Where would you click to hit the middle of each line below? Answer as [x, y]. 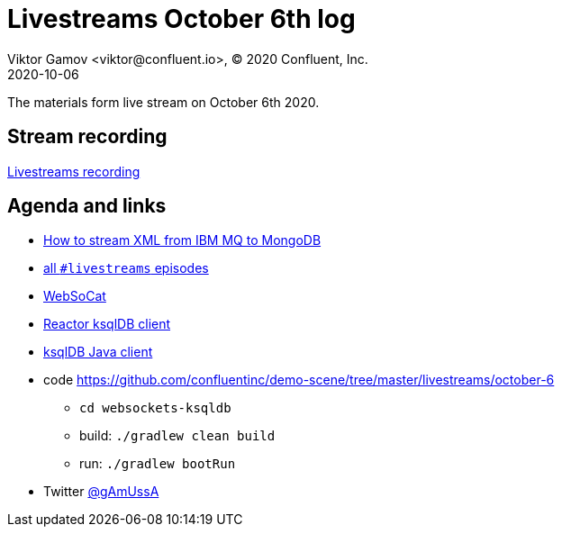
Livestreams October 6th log [181, 19]
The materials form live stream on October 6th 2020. [163, 102]
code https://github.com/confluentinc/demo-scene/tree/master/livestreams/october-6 [299, 380]
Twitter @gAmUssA [101, 492]
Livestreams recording [74, 171]
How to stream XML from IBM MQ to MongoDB [182, 240]
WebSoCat [75, 296]
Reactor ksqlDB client [107, 324]
